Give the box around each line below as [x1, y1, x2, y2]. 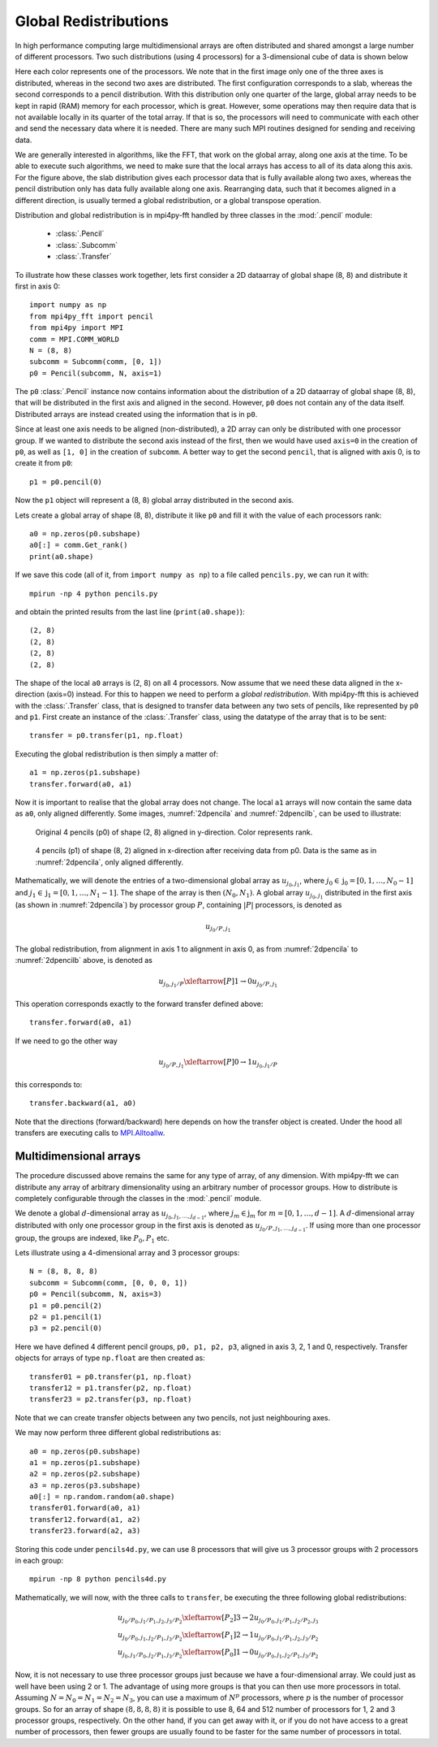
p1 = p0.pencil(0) [29, 477, 103, 487]
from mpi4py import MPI [29, 323, 124, 332]
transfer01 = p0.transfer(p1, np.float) [29, 1372, 192, 1381]
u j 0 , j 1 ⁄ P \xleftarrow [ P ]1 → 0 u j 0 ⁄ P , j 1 [158, 977, 277, 989]
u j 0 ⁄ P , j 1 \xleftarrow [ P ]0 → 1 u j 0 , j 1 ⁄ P [158, 1057, 277, 1070]
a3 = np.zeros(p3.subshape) [29, 1480, 141, 1490]
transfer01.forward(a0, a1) [29, 1503, 141, 1513]
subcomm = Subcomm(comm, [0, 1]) [29, 358, 162, 366]
